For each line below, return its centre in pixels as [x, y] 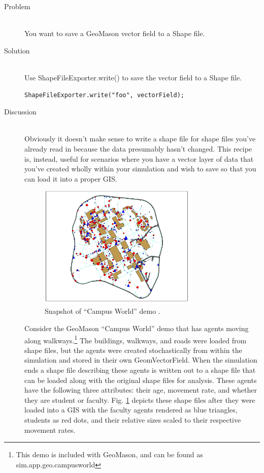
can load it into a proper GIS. [71, 178]
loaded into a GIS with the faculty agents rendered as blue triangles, [131, 410]
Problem [17, 6]
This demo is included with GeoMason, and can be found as [109, 454]
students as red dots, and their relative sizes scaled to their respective [133, 419]
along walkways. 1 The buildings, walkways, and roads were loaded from [136, 339]
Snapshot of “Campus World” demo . [103, 311]
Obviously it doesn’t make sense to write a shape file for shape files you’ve [140, 139]
